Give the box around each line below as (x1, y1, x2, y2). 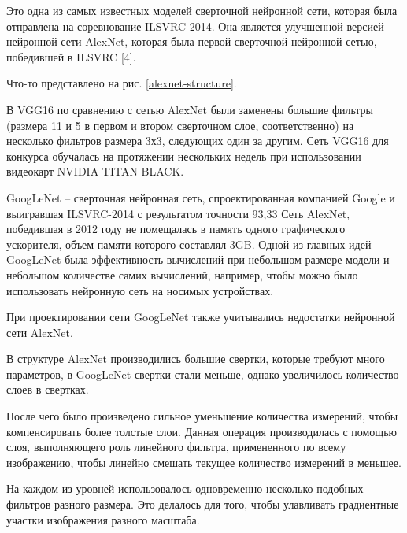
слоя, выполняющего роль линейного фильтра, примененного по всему (6, 439, 346, 455)
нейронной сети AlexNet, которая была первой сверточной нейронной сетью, (6, 33, 377, 50)
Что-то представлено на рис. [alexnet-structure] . (6, 75, 237, 91)
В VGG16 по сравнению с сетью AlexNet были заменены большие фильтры (6, 101, 373, 117)
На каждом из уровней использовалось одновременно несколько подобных (6, 480, 364, 497)
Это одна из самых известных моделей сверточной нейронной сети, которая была (6, 2, 398, 18)
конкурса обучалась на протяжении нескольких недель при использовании (6, 147, 361, 164)
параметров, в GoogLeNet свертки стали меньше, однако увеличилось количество (6, 365, 399, 382)
